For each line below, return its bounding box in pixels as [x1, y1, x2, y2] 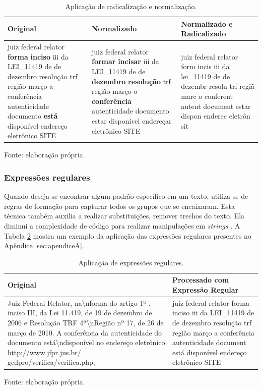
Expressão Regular [172, 285, 239, 295]
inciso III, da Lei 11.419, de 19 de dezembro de [8, 307, 152, 318]
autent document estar [181, 100, 251, 111]
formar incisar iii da [91, 56, 159, 67]
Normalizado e [181, 18, 233, 29]
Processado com [172, 274, 229, 285]
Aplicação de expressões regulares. [78, 257, 184, 267]
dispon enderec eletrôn [181, 110, 250, 121]
